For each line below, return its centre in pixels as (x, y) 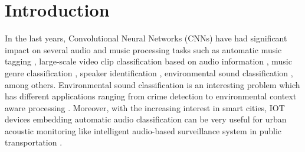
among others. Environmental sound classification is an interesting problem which (152, 84)
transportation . (34, 142)
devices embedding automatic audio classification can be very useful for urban (146, 119)
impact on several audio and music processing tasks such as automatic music (143, 49)
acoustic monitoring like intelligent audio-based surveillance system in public (143, 130)
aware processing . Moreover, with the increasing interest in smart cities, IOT (145, 107)
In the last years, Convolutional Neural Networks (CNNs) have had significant (146, 38)
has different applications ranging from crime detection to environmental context (151, 96)
